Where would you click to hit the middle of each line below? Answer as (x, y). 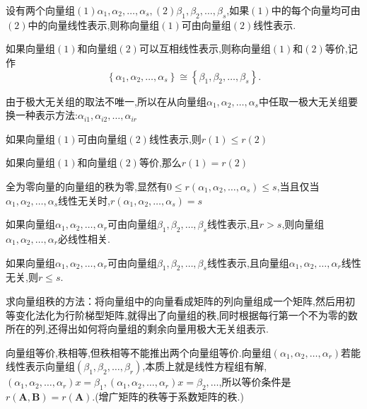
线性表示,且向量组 (248, 262)
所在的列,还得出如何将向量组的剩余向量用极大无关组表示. (137, 329)
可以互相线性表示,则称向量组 (205, 48)
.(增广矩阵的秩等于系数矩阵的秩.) (168, 397)
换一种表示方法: (42, 115)
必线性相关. (84, 238)
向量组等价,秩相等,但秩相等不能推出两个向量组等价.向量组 (139, 352)
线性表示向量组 (40, 366)
